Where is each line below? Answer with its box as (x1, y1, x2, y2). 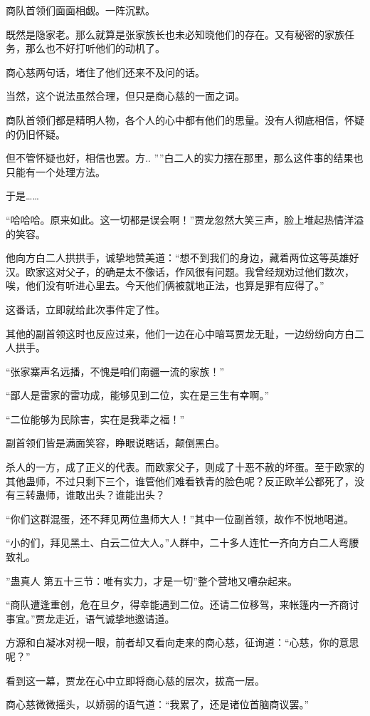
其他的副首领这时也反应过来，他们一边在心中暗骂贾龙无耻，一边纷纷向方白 (6, 326, 354, 341)
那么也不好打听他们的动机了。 (25, 41, 165, 56)
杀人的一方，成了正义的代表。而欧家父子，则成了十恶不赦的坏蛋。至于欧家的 (6, 460, 364, 474)
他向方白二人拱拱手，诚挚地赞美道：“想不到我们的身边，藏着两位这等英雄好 (6, 250, 359, 265)
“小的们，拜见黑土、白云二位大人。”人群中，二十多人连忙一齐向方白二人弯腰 (6, 535, 359, 550)
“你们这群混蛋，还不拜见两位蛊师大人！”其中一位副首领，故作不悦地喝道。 (6, 511, 354, 526)
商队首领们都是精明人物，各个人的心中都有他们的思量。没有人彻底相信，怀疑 (6, 112, 364, 127)
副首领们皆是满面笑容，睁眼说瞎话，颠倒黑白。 (6, 435, 225, 450)
